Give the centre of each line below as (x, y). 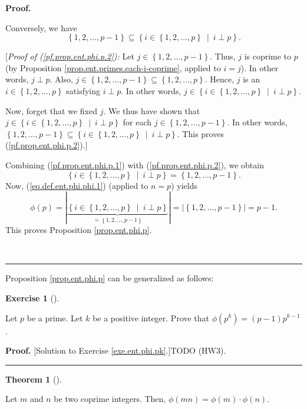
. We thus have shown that (152, 110)
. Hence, (219, 79)
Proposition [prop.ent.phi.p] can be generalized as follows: (110, 278)
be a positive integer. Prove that (151, 317)
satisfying (83, 90)
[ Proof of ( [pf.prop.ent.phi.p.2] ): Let (70, 56)
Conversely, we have (41, 27)
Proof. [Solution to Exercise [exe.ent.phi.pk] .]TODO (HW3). (116, 350)
